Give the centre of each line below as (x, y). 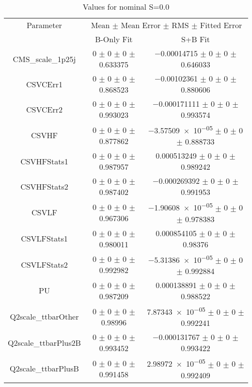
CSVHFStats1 (44, 161)
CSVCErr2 (44, 109)
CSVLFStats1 (44, 239)
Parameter (44, 25)
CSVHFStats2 (44, 186)
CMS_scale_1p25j (44, 59)
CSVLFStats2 (44, 264)
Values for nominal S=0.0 (126, 7)
